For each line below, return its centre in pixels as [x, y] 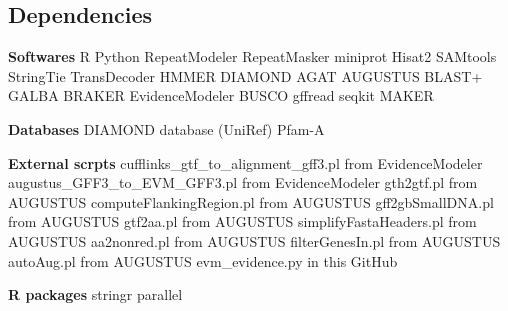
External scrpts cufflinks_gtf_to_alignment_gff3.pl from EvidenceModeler [245, 162]
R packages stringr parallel [95, 294]
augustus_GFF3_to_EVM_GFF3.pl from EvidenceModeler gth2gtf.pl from [243, 182]
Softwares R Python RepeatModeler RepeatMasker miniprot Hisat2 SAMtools [252, 56]
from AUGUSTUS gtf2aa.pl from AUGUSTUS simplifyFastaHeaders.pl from [242, 221]
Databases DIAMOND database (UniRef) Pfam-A [166, 128]
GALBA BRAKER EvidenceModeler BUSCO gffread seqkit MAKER [221, 95]
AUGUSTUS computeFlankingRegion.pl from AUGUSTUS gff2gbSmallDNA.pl [251, 201]
